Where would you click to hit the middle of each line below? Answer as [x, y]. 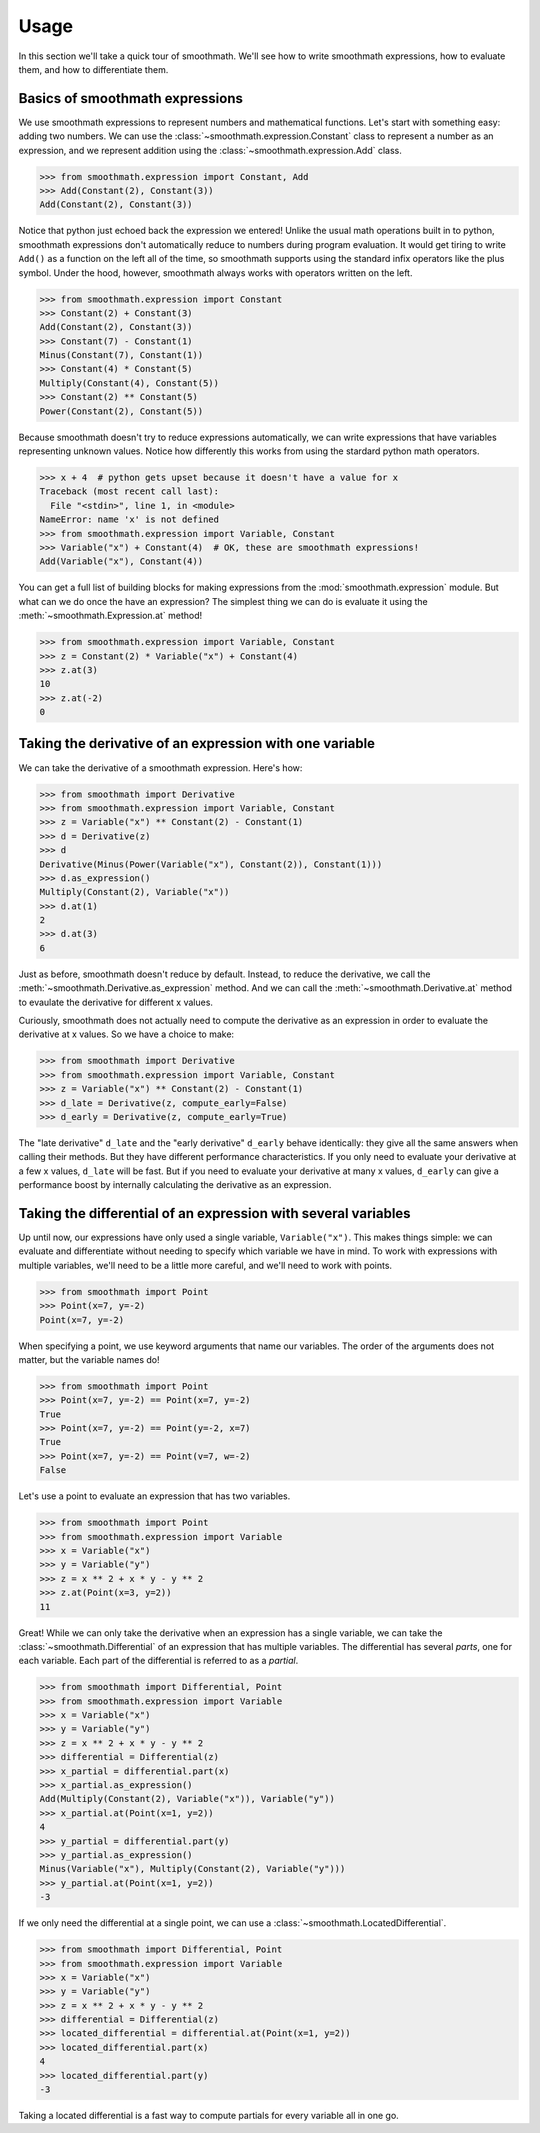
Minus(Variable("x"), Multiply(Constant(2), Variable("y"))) [192, 1869]
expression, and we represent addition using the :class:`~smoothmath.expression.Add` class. [210, 150]
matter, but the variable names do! [89, 1359]
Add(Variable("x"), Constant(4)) [121, 561]
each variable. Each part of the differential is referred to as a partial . [158, 1661]
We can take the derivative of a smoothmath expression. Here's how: [160, 767]
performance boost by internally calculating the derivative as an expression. [175, 1185]
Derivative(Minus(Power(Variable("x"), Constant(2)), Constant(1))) [211, 864]
